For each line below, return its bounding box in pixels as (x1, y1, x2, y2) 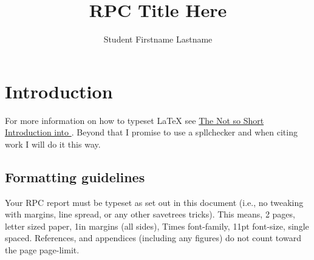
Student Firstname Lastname (103, 33, 213, 46)
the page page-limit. (5, 244, 80, 256)
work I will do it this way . (5, 137, 101, 150)
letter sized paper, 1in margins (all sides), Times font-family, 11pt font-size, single (5, 219, 309, 232)
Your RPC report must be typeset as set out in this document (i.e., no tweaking (5, 196, 304, 208)
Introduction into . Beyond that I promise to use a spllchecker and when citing (5, 126, 298, 139)
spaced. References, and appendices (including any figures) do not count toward (5, 231, 301, 244)
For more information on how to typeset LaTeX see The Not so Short (5, 114, 264, 126)
